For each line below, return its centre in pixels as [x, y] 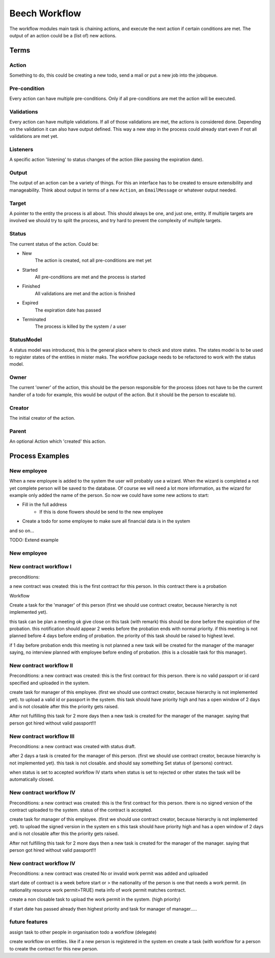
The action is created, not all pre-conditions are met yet [93, 260]
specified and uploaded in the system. [50, 683]
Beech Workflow [45, 13]
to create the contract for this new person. [54, 949]
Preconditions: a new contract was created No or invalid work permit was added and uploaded [109, 874]
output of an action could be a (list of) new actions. [63, 35]
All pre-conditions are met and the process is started [90, 277]
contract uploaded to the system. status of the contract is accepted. [81, 810]
